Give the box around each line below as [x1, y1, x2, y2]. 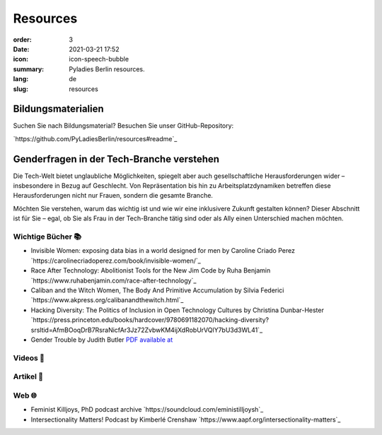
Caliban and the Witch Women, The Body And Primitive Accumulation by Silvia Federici [30, 286, 284, 294]
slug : [13, 85, 28, 93]
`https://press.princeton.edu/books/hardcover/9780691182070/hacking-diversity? [30, 316, 269, 324]
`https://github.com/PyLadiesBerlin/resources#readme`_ [13, 134, 178, 143]
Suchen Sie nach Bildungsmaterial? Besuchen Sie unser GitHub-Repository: [13, 121, 234, 130]
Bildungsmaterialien [13, 103, 104, 115]
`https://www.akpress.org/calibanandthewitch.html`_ [30, 296, 184, 304]
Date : [13, 44, 30, 53]
